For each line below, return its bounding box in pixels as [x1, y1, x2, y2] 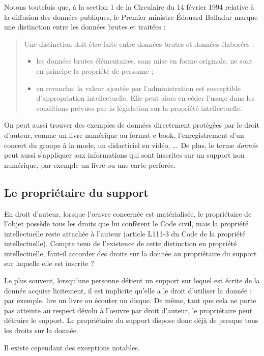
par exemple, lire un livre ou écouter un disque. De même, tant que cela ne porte [4, 295, 256, 306]
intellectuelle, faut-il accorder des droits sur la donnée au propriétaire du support [4, 248, 257, 258]
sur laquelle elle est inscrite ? [4, 258, 94, 269]
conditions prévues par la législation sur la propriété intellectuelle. [36, 102, 242, 113]
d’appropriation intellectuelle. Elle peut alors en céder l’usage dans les [36, 93, 255, 103]
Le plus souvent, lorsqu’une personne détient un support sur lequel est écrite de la [4, 275, 260, 286]
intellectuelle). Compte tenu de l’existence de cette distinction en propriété [4, 238, 237, 249]
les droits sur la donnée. [4, 325, 78, 336]
